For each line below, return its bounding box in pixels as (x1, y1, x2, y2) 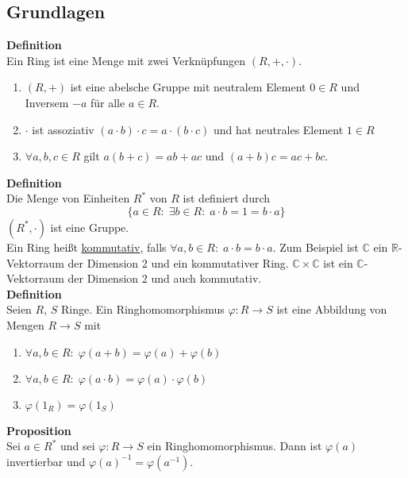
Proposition (6, 422, 71, 438)
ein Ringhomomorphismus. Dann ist (147, 438, 322, 454)
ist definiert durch (183, 190, 271, 206)
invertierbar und (6, 453, 86, 469)
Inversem (25, 94, 69, 110)
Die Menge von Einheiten (6, 190, 130, 206)
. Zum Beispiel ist (272, 238, 359, 255)
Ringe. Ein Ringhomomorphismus (61, 301, 225, 318)
